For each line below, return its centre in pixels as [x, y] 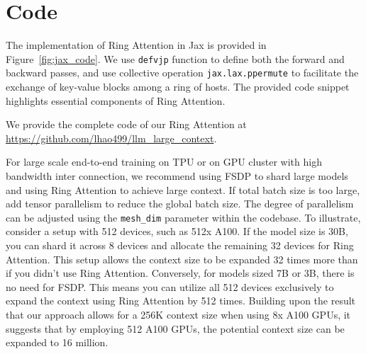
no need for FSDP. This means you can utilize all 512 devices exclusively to [170, 286]
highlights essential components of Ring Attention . [116, 100]
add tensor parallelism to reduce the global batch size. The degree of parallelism [180, 204]
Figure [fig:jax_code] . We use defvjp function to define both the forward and [175, 58]
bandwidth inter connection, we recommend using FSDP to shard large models [177, 176]
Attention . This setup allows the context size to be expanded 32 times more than [182, 259]
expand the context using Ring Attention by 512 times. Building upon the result [181, 301]
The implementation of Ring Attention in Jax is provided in [136, 45]
